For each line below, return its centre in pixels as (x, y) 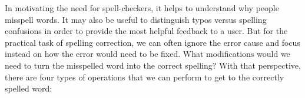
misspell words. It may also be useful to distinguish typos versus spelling (136, 19)
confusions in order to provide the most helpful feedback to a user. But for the (146, 31)
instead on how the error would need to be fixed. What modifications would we (147, 54)
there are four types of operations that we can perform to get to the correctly (145, 77)
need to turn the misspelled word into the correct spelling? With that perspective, (153, 65)
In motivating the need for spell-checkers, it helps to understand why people (142, 8)
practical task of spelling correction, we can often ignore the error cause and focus (152, 42)
